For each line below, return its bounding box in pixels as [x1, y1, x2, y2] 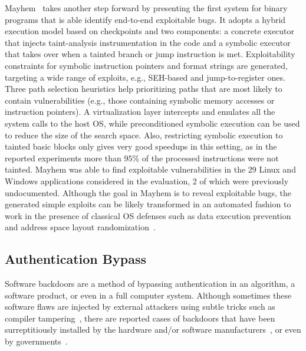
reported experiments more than [5, 151, 121, 164]
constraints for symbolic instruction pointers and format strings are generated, [5, 59, 288, 71]
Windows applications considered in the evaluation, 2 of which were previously [5, 174, 289, 187]
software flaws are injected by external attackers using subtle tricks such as [5, 300, 275, 313]
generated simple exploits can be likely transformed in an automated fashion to [5, 198, 291, 210]
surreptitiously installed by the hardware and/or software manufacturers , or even [5, 323, 301, 336]
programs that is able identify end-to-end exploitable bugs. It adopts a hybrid [5, 13, 286, 25]
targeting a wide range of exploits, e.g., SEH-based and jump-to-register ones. [5, 71, 285, 83]
